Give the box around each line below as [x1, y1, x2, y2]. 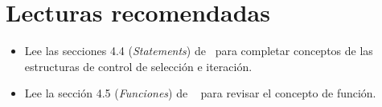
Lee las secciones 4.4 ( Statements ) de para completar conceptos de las [24, 42, 373, 59]
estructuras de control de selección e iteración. [24, 57, 253, 74]
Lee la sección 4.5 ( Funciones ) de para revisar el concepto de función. [24, 85, 376, 101]
